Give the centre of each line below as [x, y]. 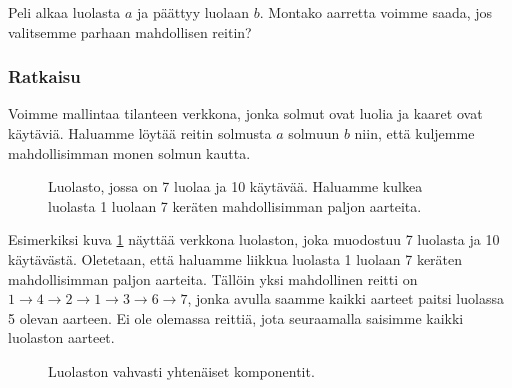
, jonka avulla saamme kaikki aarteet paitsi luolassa [345, 298]
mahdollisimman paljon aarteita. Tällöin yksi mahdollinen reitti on [213, 278]
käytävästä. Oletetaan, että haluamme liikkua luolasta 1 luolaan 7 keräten [235, 258]
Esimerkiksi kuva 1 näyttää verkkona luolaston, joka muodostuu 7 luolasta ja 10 [254, 239]
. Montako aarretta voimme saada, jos [376, 12]
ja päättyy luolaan [193, 12]
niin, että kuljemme [414, 133]
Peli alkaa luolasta [64, 12]
